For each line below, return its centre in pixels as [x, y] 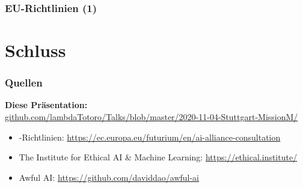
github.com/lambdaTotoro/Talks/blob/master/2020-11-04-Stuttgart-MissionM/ [151, 117]
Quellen [24, 83]
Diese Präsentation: [46, 105]
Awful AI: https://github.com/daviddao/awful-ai [109, 177]
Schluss [35, 50]
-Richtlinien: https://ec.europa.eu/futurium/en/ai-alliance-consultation [150, 137]
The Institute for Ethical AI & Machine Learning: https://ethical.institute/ [158, 157]
